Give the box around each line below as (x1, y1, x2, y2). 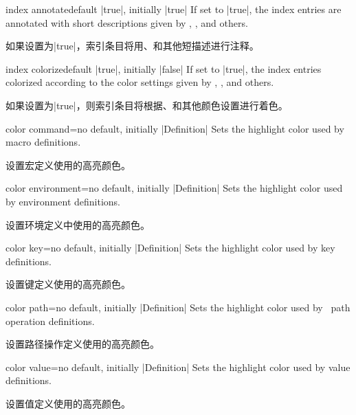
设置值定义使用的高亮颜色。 (5, 396, 131, 410)
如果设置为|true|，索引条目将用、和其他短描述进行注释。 (5, 38, 259, 53)
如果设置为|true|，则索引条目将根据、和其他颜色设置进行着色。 (5, 98, 288, 112)
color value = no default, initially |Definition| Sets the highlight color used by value (5, 359, 351, 374)
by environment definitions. (5, 194, 120, 208)
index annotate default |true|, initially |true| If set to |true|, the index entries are (5, 2, 342, 16)
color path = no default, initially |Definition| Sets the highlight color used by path (5, 300, 351, 314)
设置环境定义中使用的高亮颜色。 (5, 217, 150, 232)
